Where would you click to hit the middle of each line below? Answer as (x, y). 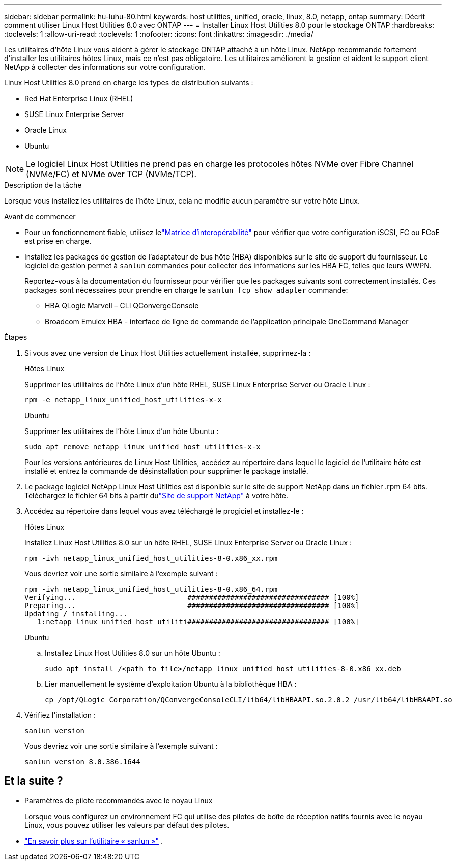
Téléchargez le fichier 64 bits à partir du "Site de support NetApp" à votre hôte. (156, 495)
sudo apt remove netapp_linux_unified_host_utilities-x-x (142, 447)
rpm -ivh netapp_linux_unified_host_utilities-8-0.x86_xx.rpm (151, 558)
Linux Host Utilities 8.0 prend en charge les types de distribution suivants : (129, 83)
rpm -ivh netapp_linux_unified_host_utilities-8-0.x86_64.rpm (151, 589)
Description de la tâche (43, 185)
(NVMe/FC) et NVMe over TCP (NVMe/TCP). (111, 174)
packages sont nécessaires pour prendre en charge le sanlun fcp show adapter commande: (186, 290)
